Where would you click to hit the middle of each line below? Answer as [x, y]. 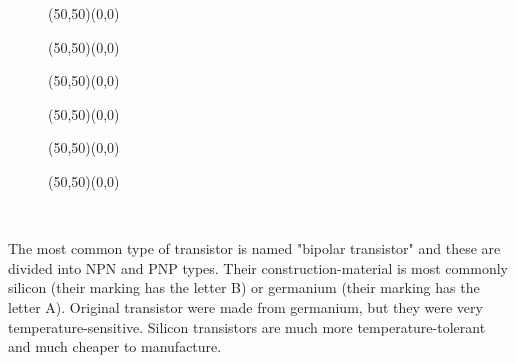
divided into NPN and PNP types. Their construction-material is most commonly [258, 267]
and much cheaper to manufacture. [115, 346]
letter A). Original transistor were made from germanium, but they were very [245, 306]
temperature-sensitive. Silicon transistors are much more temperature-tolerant [247, 326]
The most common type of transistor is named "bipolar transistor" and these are [254, 248]
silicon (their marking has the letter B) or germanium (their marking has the [244, 287]
